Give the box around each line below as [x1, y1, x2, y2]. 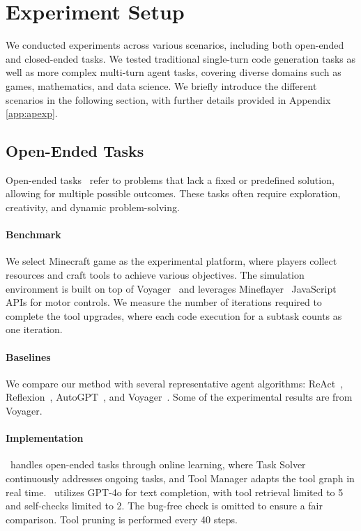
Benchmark [6, 227, 61, 242]
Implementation [6, 431, 84, 445]
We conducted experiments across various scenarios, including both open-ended [6, 38, 344, 52]
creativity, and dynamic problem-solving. [6, 200, 180, 215]
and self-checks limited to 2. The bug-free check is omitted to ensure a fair [6, 498, 323, 513]
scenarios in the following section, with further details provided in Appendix [6, 92, 331, 107]
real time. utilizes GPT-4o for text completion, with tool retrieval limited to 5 [6, 484, 344, 499]
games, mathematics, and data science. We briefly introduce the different [6, 78, 317, 93]
